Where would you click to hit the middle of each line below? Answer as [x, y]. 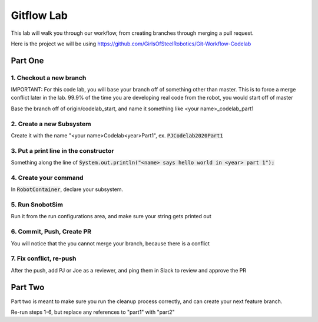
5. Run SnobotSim [37, 205]
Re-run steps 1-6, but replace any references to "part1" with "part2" [93, 312]
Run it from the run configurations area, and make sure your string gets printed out [111, 216]
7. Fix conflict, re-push [44, 258]
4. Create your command [47, 178]
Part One [27, 60]
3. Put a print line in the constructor [62, 150]
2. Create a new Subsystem [51, 124]
